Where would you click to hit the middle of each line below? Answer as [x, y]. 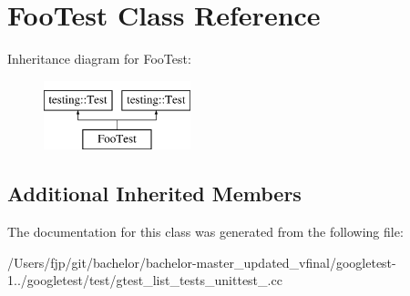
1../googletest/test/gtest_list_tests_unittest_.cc [145, 280]
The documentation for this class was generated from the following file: [205, 232]
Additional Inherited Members [154, 194]
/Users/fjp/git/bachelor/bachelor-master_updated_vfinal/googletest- [202, 262]
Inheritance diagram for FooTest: [99, 59]
